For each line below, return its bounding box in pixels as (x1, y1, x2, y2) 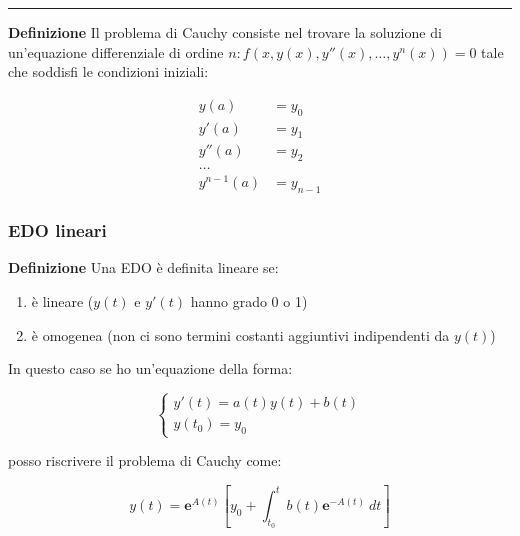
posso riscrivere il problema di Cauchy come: (8, 450, 282, 471)
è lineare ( (31, 291, 94, 312)
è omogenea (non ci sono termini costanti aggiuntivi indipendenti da (31, 324, 450, 345)
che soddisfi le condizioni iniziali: (8, 61, 209, 82)
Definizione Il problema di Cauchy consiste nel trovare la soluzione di (8, 22, 442, 42)
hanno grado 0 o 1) (190, 291, 308, 312)
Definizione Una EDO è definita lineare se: (8, 257, 279, 278)
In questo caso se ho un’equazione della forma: (8, 358, 293, 379)
